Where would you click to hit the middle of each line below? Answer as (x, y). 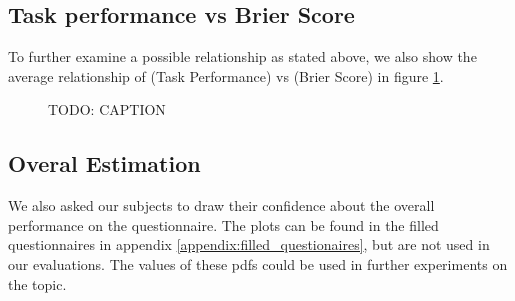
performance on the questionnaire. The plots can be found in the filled (223, 224)
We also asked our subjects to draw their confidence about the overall (221, 205)
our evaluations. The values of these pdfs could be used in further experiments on (258, 263)
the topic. (37, 283)
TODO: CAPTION (107, 109)
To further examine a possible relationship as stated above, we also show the (242, 56)
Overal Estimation (104, 163)
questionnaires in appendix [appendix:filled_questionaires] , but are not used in (249, 244)
